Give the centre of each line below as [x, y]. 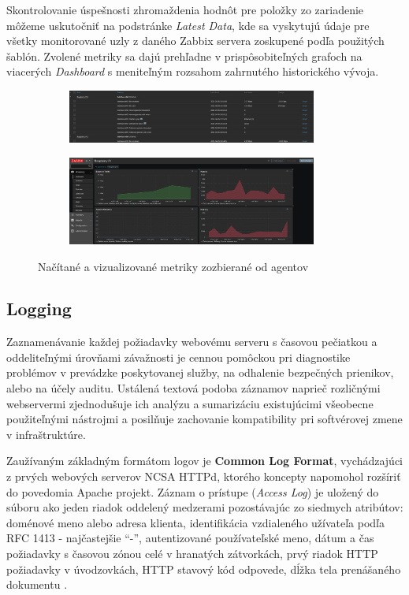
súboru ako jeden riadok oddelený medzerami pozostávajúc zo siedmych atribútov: [205, 507]
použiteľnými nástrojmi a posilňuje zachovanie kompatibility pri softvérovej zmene [204, 419]
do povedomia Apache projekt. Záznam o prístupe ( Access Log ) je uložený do [193, 491]
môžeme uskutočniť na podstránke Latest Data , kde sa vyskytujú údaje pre [188, 25]
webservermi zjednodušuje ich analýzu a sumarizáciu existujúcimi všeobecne [190, 403]
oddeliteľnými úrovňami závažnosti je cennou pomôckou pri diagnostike [178, 357]
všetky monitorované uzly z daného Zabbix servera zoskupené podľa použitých [195, 41]
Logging [39, 309]
